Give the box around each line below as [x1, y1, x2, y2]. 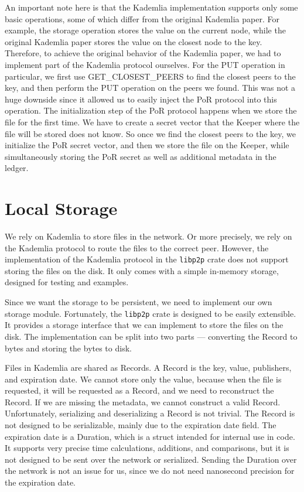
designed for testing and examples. [5, 276, 129, 288]
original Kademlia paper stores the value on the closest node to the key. [5, 35, 262, 47]
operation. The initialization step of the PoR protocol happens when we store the [5, 104, 297, 117]
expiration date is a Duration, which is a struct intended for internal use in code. [5, 430, 295, 442]
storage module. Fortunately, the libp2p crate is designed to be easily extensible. [5, 307, 296, 319]
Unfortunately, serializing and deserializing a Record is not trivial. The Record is [5, 407, 295, 419]
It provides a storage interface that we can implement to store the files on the [5, 319, 283, 331]
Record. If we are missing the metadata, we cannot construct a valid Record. [5, 395, 281, 408]
